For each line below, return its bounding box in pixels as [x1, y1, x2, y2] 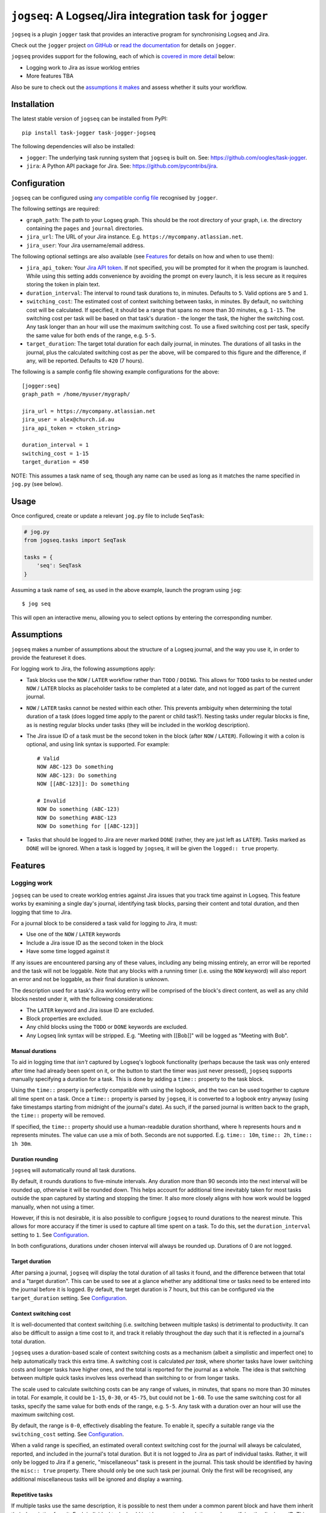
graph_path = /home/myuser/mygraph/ [22, 391, 130, 398]
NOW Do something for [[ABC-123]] [37, 822, 139, 829]
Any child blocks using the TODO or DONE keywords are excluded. [26, 1023, 188, 1031]
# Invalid [37, 797, 66, 804]
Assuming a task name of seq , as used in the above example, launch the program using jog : [11, 586, 241, 593]
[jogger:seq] [22, 382, 60, 389]
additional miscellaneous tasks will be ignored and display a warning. [11, 1475, 184, 1483]
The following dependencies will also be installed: [11, 143, 135, 150]
